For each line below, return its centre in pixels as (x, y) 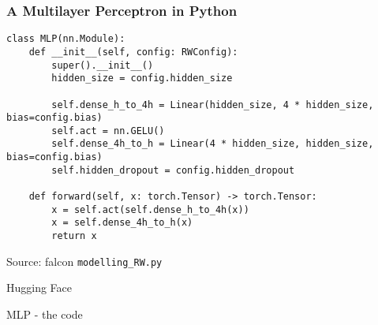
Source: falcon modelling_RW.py (84, 261)
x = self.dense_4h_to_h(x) (122, 223)
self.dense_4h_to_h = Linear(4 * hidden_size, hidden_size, (213, 144)
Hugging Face (39, 288)
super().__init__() (103, 65)
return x (74, 236)
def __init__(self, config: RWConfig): (133, 52)
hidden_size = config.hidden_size (142, 78)
